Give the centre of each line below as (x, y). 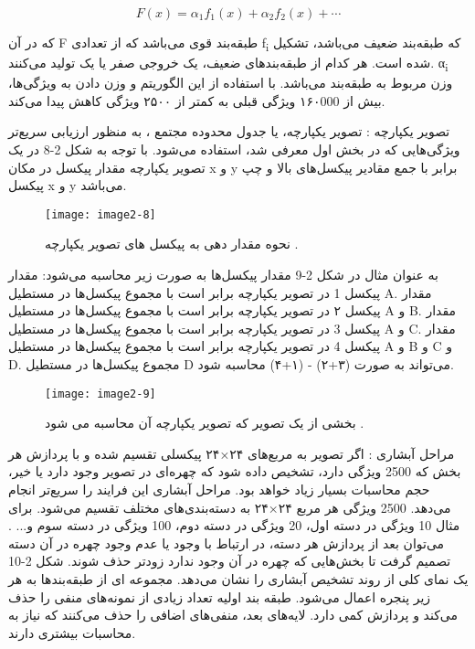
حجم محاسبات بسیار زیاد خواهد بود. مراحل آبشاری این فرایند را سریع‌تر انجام (219, 489)
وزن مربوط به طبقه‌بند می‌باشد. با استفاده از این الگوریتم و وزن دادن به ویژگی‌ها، (231, 83)
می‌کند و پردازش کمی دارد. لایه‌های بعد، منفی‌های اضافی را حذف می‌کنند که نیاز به (233, 615)
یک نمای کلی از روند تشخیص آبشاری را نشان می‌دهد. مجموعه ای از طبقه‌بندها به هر (238, 579)
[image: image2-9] (100, 394)
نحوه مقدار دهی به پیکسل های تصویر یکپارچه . (172, 244)
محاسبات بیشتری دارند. (72, 632)
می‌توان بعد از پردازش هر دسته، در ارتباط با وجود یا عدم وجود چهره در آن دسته (227, 543)
